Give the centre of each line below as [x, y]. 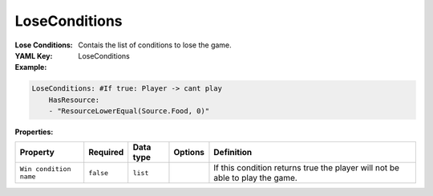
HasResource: [74, 100]
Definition [233, 153]
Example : [31, 67]
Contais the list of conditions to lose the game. [155, 45]
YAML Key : [34, 55]
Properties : [34, 132]
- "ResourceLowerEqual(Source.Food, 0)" [129, 111]
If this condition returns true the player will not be [307, 168]
